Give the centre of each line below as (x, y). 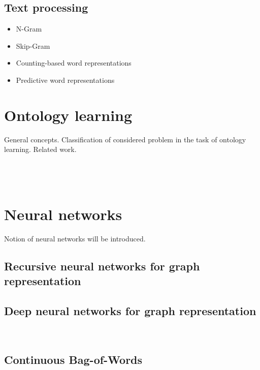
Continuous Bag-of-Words (73, 359)
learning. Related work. (40, 149)
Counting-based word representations (74, 63)
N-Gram (29, 29)
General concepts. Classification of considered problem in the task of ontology (125, 139)
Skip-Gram (33, 45)
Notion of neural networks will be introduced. (75, 238)
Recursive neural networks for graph (102, 266)
